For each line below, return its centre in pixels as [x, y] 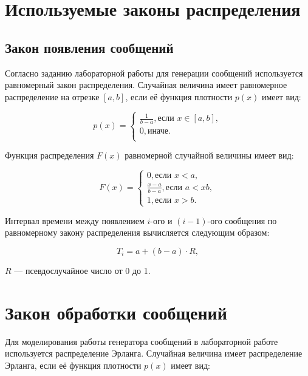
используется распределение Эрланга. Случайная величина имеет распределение [154, 353]
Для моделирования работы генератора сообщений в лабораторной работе [142, 341]
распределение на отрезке [52, 96]
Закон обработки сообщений [116, 312]
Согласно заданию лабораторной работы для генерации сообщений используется [154, 73]
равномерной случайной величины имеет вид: [209, 155]
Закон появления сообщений [89, 47]
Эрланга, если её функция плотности [73, 365]
